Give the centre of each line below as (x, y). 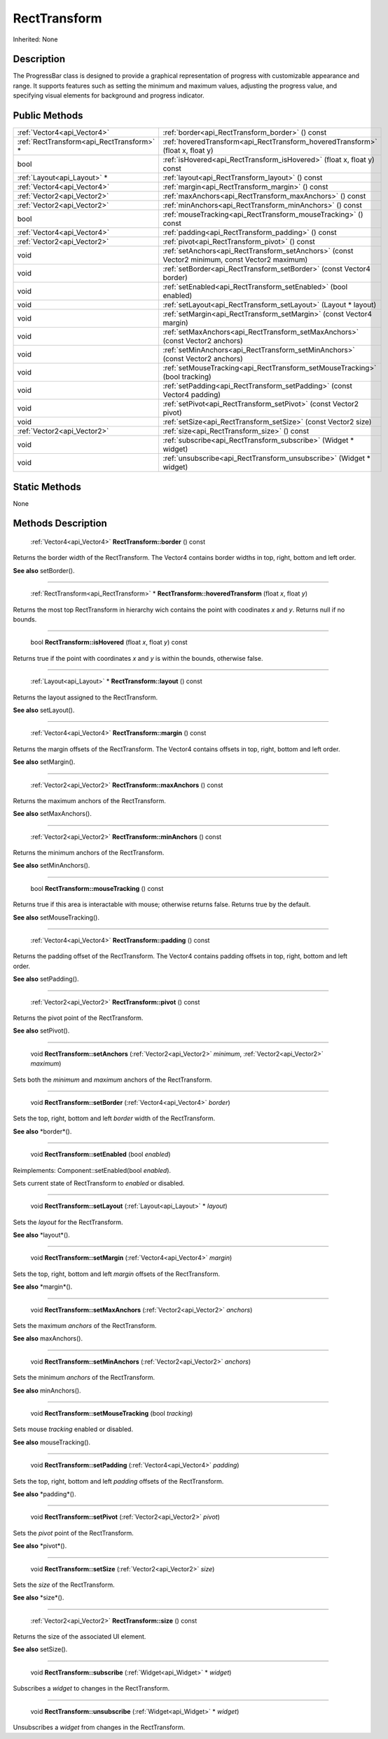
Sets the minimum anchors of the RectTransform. (84, 1378)
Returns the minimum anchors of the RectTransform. (89, 853)
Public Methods (48, 116)
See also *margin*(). (43, 1287)
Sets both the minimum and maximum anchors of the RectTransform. (112, 1080)
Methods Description (60, 524)
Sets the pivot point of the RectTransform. (74, 1533)
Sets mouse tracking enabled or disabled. (73, 1429)
